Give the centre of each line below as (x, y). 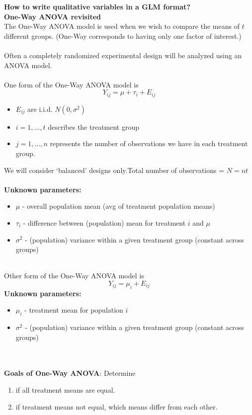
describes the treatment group (94, 126)
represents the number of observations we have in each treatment (149, 143)
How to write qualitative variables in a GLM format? (97, 6)
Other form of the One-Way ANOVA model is (74, 276)
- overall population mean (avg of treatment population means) (119, 206)
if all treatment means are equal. (65, 390)
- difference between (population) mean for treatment (104, 222)
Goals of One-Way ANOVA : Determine (70, 373)
